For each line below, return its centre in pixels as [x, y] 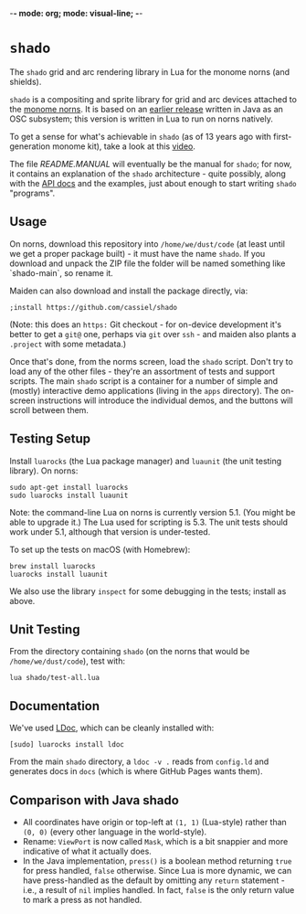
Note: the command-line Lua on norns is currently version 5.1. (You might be [153, 512]
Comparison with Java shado [95, 800]
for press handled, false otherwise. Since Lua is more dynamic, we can [157, 871]
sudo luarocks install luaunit [69, 495]
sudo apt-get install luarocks [69, 487]
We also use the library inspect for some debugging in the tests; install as [148, 591]
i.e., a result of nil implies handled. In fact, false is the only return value [158, 890]
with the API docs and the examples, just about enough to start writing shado [153, 183]
